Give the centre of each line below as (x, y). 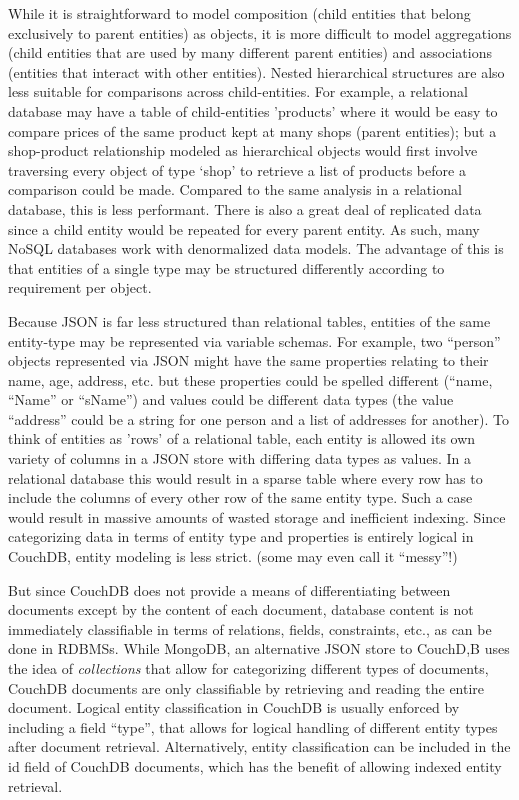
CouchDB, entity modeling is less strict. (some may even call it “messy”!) (233, 556)
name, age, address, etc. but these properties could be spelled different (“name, (250, 379)
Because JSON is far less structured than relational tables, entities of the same (249, 320)
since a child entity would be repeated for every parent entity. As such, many (244, 228)
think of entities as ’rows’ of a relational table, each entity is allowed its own (242, 438)
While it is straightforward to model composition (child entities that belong (239, 13)
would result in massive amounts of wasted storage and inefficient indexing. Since (257, 516)
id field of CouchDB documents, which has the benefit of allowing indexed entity (255, 765)
